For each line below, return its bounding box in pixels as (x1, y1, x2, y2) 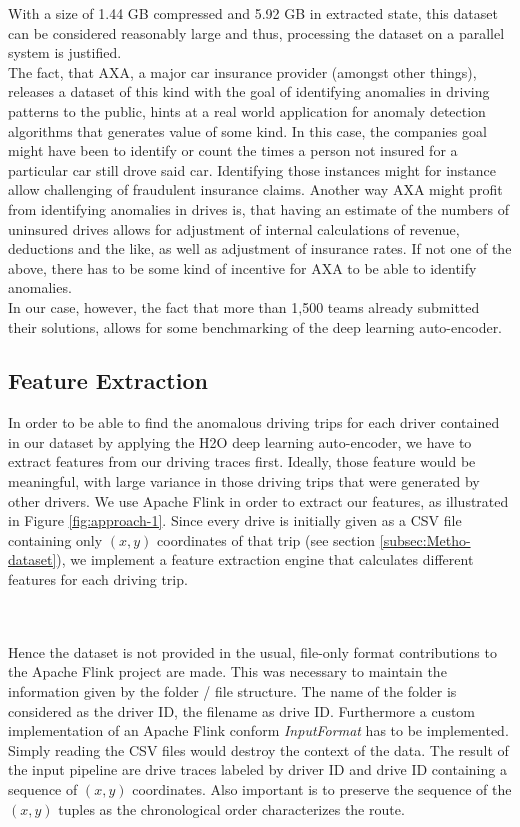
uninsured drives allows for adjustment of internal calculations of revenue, (8, 218, 460, 239)
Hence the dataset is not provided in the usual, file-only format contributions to (8, 641, 497, 662)
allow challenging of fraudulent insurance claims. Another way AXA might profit (8, 179, 503, 200)
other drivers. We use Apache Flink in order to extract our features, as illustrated (8, 490, 509, 511)
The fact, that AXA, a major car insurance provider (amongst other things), (8, 61, 477, 82)
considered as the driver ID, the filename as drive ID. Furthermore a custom (8, 700, 476, 721)
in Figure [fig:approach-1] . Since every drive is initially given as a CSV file (8, 510, 462, 531)
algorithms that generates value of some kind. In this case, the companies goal (8, 120, 487, 141)
